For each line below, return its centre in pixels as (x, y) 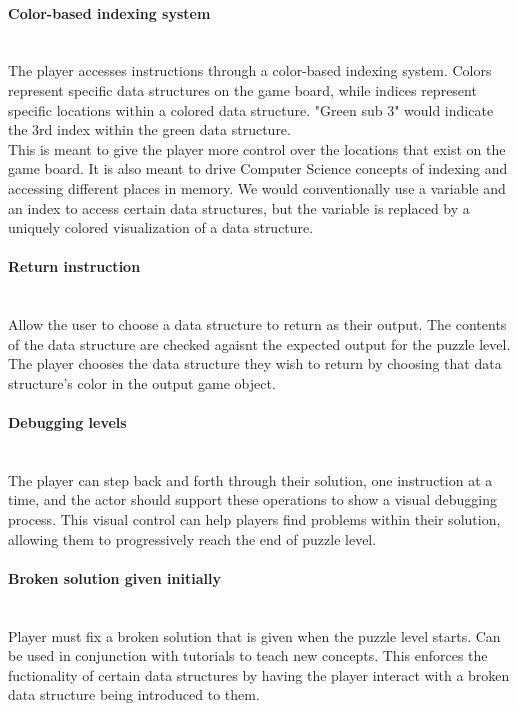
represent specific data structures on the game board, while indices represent (242, 89)
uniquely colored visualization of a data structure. (161, 227)
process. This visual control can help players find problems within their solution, (254, 519)
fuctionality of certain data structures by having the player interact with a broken (259, 674)
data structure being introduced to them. (134, 694)
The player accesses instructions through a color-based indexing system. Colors (250, 70)
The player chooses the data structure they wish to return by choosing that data (255, 363)
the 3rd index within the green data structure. (149, 129)
